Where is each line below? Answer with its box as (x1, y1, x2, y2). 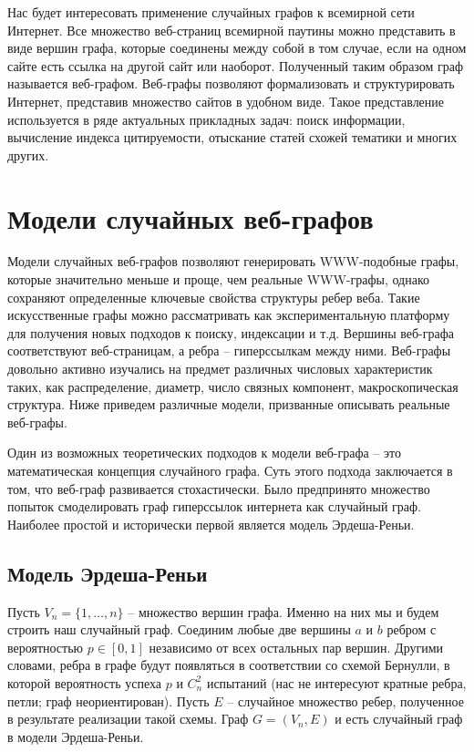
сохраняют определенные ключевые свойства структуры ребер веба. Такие (7, 287, 420, 306)
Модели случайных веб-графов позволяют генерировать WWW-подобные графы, (7, 252, 459, 271)
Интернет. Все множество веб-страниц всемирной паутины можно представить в (7, 20, 456, 39)
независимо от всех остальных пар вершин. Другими (149, 637, 444, 656)
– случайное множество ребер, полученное (227, 691, 464, 710)
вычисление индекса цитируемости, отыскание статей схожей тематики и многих (7, 128, 458, 147)
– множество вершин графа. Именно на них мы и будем (128, 602, 439, 621)
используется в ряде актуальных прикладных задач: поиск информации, (7, 109, 406, 129)
